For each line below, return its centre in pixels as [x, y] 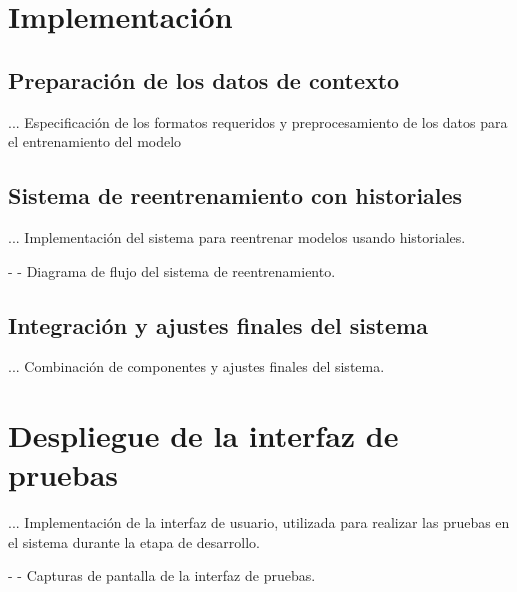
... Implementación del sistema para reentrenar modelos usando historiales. [237, 236]
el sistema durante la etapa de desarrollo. [134, 541]
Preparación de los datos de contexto [204, 79]
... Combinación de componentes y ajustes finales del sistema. [196, 366]
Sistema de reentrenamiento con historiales [235, 195]
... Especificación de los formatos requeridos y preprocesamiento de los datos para [258, 121]
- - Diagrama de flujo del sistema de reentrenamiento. [172, 270]
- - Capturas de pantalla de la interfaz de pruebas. [162, 575]
